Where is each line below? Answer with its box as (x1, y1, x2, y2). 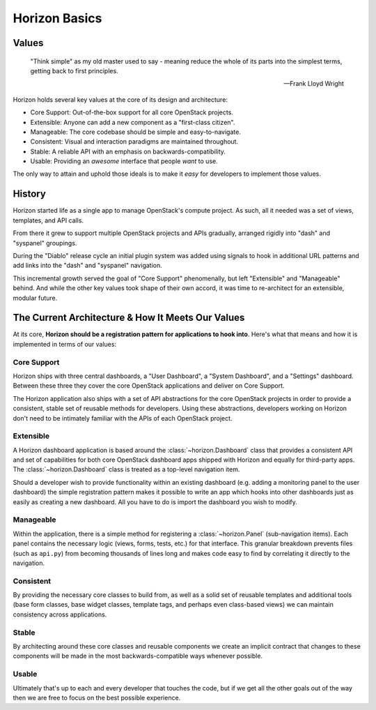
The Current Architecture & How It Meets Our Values (13, 312, 245, 324)
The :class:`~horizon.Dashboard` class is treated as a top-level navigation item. (13, 465, 240, 474)
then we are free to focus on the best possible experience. (13, 693, 181, 702)
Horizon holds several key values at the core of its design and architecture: (13, 95, 228, 104)
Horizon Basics (13, 10, 102, 26)
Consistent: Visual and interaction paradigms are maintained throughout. (30, 137, 239, 146)
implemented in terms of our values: (13, 340, 117, 348)
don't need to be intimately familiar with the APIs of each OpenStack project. (13, 414, 233, 422)
